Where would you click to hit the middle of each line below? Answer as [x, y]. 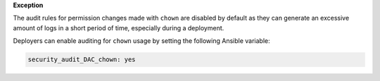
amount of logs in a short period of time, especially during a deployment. [119, 27]
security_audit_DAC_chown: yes [82, 60]
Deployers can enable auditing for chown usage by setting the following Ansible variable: [141, 41]
